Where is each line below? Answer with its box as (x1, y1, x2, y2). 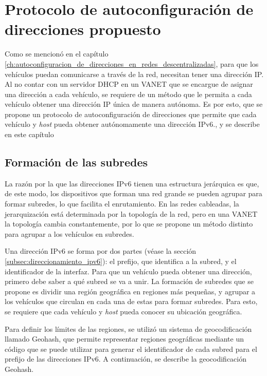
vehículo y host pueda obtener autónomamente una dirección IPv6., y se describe (5, 119, 260, 129)
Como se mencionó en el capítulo (5, 48, 109, 59)
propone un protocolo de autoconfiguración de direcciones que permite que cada (5, 108, 257, 119)
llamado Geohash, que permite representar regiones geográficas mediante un (5, 333, 244, 344)
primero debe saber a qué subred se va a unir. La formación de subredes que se (5, 276, 254, 287)
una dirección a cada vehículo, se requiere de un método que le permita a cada (5, 88, 252, 99)
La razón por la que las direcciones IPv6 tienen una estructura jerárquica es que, (5, 178, 259, 189)
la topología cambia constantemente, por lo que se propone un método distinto (5, 218, 253, 229)
